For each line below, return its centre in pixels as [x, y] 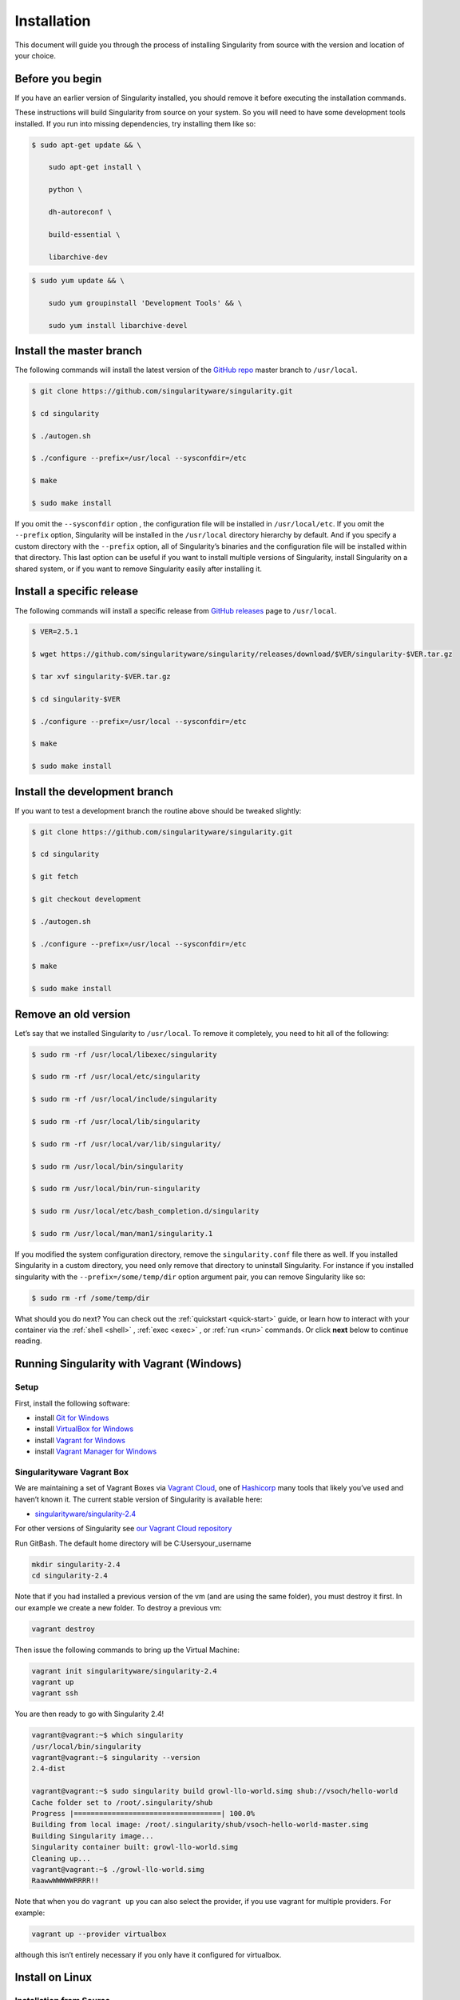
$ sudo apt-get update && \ [86, 145]
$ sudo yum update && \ [78, 281]
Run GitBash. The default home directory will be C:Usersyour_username [133, 1543]
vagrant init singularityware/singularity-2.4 [124, 1671]
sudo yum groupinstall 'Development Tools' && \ [145, 303]
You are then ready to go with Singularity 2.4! [89, 1714]
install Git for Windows [72, 1418]
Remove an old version [73, 1014]
